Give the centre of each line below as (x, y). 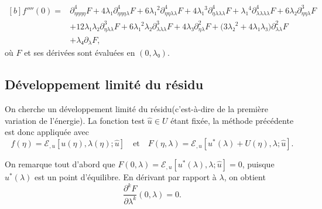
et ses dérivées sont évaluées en (80, 53)
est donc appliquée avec (47, 132)
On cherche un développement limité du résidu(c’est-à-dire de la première (136, 109)
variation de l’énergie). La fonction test (75, 120)
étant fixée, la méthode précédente (232, 120)
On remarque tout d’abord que (60, 164)
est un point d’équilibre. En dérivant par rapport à (126, 177)
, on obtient (245, 177)
